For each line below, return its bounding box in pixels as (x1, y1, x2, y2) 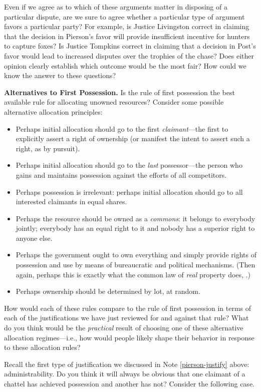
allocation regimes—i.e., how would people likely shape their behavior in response (4, 332, 254, 342)
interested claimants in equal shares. (16, 196, 127, 207)
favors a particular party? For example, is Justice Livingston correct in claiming (4, 21, 249, 32)
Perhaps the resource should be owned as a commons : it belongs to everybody (16, 213, 255, 223)
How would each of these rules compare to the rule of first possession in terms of (4, 302, 251, 313)
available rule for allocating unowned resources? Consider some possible (4, 97, 224, 107)
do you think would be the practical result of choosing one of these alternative (4, 322, 243, 333)
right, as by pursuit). (16, 143, 80, 153)
